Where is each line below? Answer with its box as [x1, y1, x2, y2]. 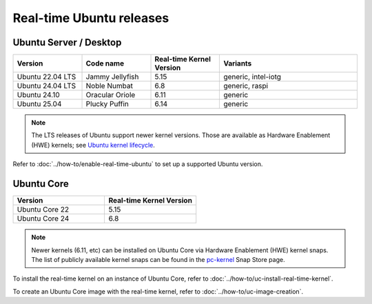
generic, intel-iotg [223, 72, 282, 82]
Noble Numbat [85, 81, 134, 91]
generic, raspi [223, 81, 269, 91]
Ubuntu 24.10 [17, 90, 60, 100]
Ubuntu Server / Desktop [12, 37, 122, 48]
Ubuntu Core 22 [17, 205, 69, 214]
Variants [223, 59, 252, 68]
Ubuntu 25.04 [17, 99, 62, 109]
